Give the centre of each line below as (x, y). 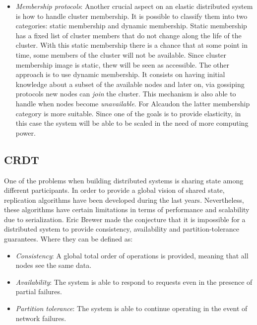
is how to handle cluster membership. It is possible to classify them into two (131, 16)
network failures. (41, 318)
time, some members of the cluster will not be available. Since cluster (121, 54)
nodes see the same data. (54, 265)
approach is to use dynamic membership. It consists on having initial (120, 74)
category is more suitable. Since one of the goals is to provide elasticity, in (128, 113)
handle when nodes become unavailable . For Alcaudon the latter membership (133, 103)
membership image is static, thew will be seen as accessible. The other (123, 64)
